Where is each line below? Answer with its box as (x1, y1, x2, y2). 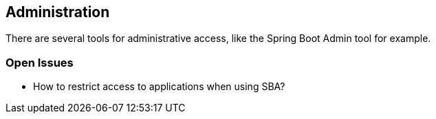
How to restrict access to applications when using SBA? (33, 80, 285, 93)
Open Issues (6, 55, 74, 69)
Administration (6, 3, 110, 21)
